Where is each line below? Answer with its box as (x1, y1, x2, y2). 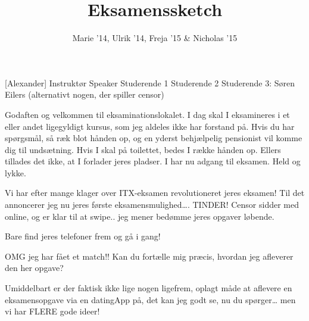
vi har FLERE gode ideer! (5, 305, 100, 317)
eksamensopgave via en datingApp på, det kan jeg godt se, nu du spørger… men (5, 293, 296, 306)
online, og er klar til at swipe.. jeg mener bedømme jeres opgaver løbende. (5, 210, 274, 222)
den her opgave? (5, 261, 64, 274)
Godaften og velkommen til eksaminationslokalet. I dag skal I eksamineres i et (5, 108, 290, 120)
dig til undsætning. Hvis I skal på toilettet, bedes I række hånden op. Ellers (5, 143, 281, 155)
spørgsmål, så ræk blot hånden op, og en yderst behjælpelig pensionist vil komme (5, 132, 302, 144)
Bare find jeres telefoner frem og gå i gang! (5, 230, 161, 242)
